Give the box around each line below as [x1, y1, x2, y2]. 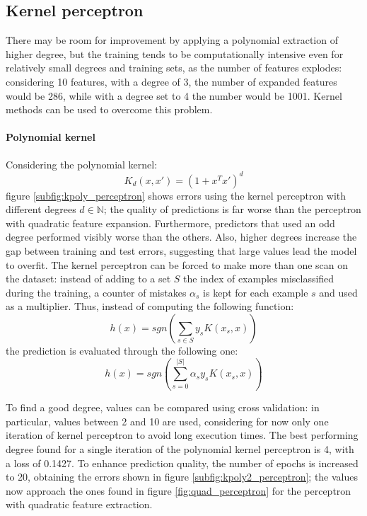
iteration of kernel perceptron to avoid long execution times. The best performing [6, 428, 359, 442]
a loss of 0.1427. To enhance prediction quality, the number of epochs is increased [6, 455, 359, 470]
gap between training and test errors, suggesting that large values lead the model [6, 243, 357, 258]
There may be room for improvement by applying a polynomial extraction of [6, 33, 338, 47]
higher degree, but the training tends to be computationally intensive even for [6, 46, 344, 61]
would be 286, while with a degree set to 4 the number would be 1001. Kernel [6, 88, 342, 103]
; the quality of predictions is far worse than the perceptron [103, 202, 361, 217]
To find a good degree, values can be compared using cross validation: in [6, 400, 320, 415]
